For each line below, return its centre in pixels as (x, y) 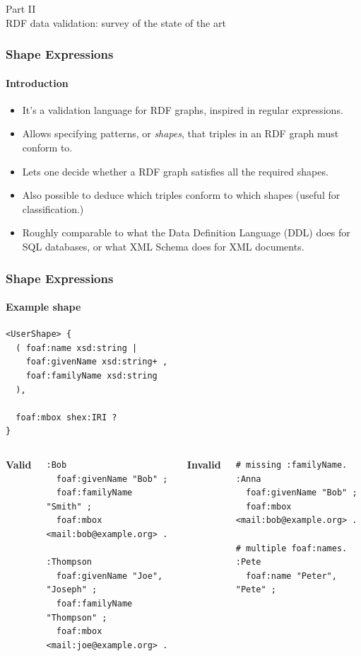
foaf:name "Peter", (291, 576)
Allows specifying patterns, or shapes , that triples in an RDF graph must (180, 133)
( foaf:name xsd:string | (77, 348)
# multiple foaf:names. (291, 548)
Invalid (204, 464)
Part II (21, 8)
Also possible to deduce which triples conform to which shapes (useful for (181, 195)
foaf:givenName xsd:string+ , (97, 362)
